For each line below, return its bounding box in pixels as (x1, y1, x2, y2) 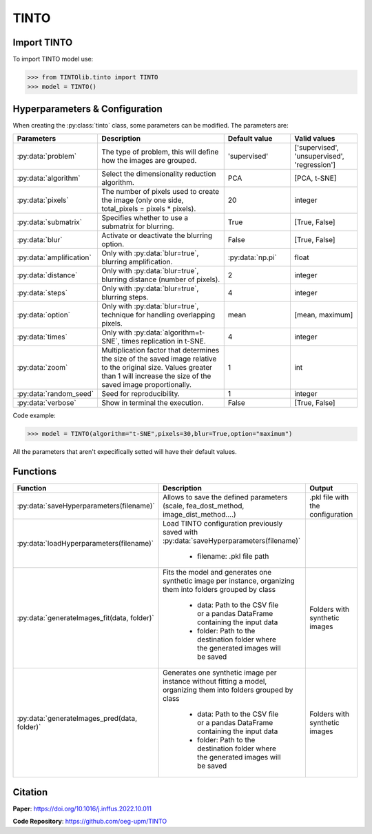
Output (309, 484, 333, 493)
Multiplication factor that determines (101, 346, 220, 355)
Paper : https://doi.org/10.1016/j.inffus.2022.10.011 (12, 804, 152, 813)
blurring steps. (101, 292, 149, 302)
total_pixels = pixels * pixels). (101, 204, 196, 214)
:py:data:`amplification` (17, 252, 92, 262)
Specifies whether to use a (101, 213, 189, 223)
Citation (12, 786, 48, 798)
